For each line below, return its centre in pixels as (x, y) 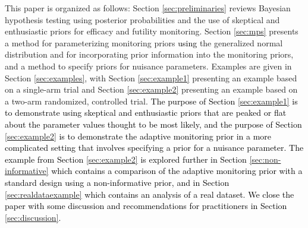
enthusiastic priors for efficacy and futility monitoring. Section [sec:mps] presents (152, 31)
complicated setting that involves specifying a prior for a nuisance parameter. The (154, 148)
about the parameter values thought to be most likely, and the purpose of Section (153, 124)
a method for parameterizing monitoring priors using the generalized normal (144, 42)
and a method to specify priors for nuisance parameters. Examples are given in (148, 66)
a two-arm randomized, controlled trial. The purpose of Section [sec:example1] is (151, 101)
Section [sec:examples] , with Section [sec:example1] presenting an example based (151, 77)
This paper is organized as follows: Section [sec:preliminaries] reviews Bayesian (148, 8)
